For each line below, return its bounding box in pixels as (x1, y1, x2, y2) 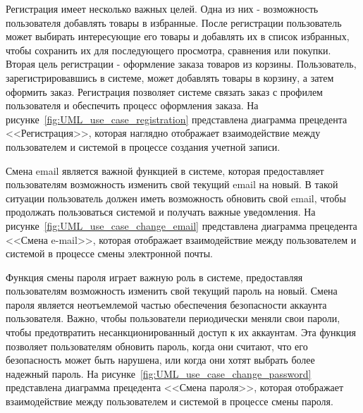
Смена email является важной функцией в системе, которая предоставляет (6, 163, 324, 178)
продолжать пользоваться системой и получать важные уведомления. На (6, 204, 316, 219)
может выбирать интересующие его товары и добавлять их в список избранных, (6, 29, 350, 44)
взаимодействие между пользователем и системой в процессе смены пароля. (6, 394, 333, 409)
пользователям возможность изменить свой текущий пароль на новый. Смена (6, 283, 338, 298)
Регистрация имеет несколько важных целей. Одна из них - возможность (6, 1, 319, 16)
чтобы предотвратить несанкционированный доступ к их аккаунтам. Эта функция (6, 325, 356, 340)
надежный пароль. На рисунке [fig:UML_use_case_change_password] (6, 366, 312, 381)
